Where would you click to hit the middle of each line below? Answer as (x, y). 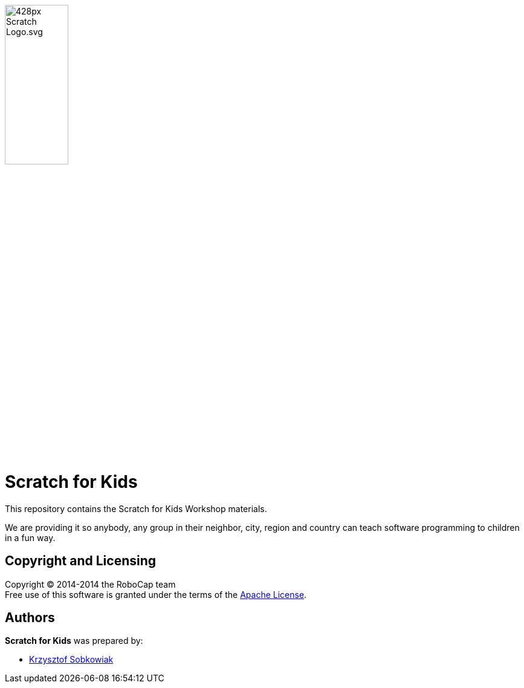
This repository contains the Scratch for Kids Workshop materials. (136, 508)
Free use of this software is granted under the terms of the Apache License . (156, 594)
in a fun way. (30, 537)
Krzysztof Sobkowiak (71, 660)
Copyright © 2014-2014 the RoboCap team (90, 584)
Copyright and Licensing (81, 561)
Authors (30, 617)
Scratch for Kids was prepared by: (74, 641)
